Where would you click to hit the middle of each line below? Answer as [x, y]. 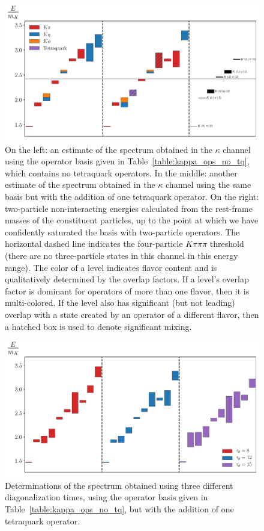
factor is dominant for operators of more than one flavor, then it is [127, 290]
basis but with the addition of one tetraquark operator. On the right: [132, 197]
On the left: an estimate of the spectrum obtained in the [109, 149]
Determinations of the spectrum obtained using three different [119, 485]
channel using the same [208, 185]
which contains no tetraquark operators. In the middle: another [121, 172]
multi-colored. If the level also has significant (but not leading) [120, 303]
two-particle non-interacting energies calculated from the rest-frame [129, 208]
